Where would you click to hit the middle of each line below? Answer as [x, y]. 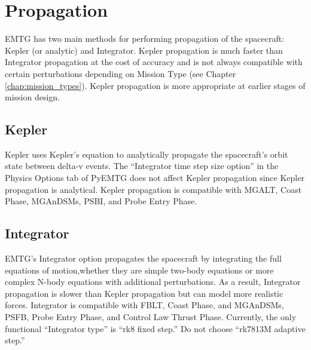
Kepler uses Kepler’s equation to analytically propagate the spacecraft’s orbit [147, 154]
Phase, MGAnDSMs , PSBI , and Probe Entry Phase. [101, 201]
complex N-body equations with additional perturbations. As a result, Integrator [153, 282]
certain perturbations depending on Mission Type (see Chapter [121, 73]
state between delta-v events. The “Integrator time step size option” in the [142, 166]
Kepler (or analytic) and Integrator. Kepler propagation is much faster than [144, 50]
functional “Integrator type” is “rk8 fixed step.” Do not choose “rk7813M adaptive [155, 328]
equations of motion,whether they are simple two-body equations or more [139, 270]
